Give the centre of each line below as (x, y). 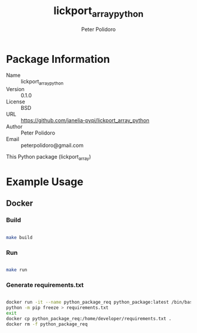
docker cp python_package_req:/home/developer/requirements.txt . (89, 318)
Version (15, 89)
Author (14, 127)
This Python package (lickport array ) (49, 157)
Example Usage (45, 182)
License (16, 102)
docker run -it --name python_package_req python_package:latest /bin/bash (101, 302)
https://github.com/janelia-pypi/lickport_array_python (85, 120)
